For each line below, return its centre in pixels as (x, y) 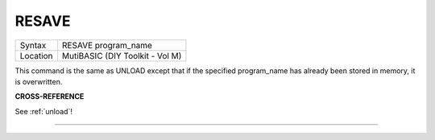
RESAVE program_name (107, 45)
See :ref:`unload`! (43, 111)
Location (36, 56)
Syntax (33, 45)
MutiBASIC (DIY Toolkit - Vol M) (122, 56)
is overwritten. (39, 81)
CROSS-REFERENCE (50, 97)
